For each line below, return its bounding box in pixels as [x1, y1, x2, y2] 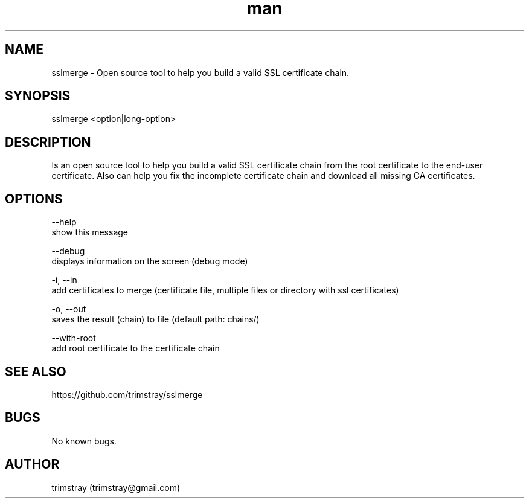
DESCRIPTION [5, 134, 91, 150]
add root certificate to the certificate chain [51, 343, 220, 354]
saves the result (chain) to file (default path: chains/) [51, 314, 260, 325]
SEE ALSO [5, 364, 66, 379]
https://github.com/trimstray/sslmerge [51, 389, 203, 400]
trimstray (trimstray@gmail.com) [51, 482, 181, 493]
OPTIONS [5, 191, 63, 207]
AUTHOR [5, 457, 60, 472]
